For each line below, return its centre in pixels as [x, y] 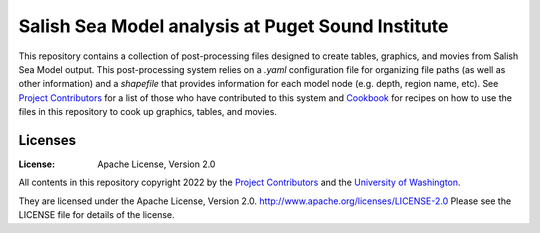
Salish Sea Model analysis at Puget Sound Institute [233, 26]
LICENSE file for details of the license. [96, 215]
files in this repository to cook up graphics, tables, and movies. [147, 112]
